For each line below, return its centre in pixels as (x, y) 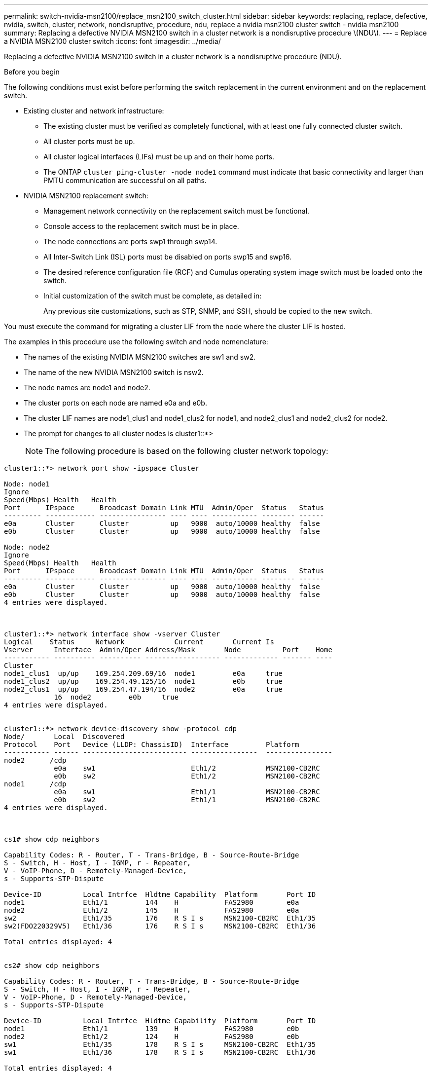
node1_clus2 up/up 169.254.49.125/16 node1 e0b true (143, 681)
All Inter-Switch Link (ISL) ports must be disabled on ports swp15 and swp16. (168, 257)
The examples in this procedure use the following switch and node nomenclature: (136, 342)
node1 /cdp (35, 784)
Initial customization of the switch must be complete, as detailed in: (153, 296)
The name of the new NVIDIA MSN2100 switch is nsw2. (114, 372)
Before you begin (32, 72)
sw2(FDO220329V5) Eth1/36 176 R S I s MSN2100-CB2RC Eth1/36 (160, 926)
